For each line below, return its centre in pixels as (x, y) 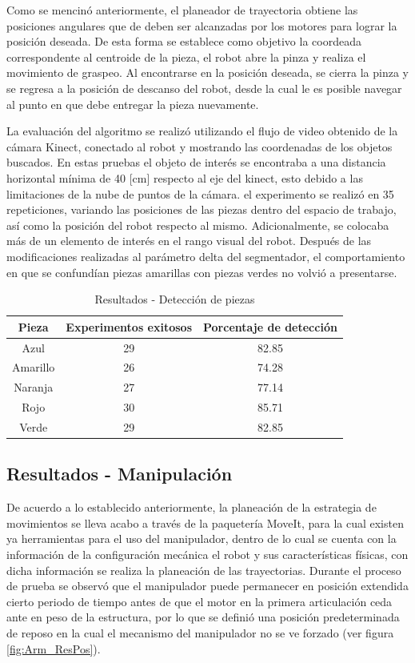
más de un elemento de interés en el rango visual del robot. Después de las (189, 241)
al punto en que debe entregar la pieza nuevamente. (133, 104)
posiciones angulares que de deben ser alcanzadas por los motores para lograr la (202, 25)
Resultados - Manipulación (120, 474)
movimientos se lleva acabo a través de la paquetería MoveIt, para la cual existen (205, 522)
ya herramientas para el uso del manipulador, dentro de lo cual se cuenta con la (202, 538)
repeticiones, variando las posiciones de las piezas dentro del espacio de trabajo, (202, 209)
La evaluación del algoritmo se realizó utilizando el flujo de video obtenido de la (202, 131)
